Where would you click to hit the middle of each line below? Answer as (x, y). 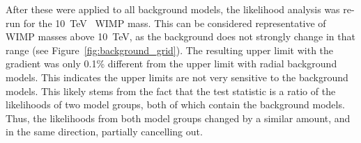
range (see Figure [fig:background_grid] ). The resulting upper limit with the (170, 50)
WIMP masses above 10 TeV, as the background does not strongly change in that (180, 36)
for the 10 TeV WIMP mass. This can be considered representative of (175, 23)
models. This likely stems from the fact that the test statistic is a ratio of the (171, 91)
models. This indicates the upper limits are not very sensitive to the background (177, 77)
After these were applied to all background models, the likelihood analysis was (173, 9)
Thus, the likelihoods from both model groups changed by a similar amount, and (178, 118)
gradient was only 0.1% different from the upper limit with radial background (171, 64)
